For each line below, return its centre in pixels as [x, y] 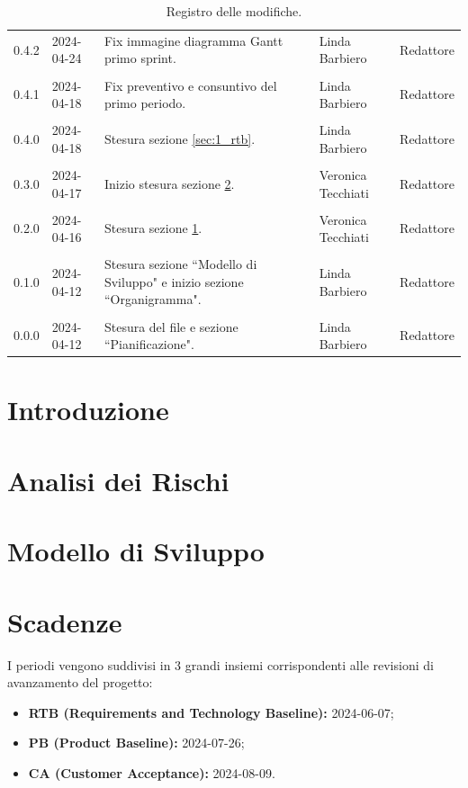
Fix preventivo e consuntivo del [190, 85]
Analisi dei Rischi [118, 480]
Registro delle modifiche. [234, 11]
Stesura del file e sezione [171, 326]
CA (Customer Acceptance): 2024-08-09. [152, 772]
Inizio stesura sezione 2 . [169, 183]
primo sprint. [140, 58]
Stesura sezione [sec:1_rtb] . [180, 139]
